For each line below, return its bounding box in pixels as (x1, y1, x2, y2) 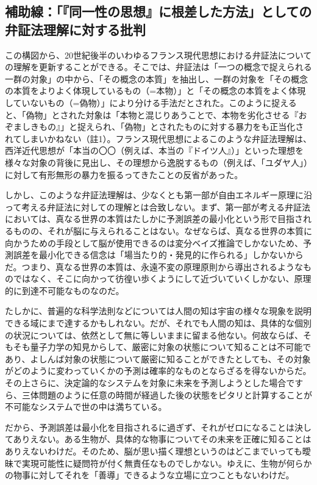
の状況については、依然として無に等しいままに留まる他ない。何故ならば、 (5, 328, 303, 341)
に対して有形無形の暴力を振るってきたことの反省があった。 (5, 168, 243, 181)
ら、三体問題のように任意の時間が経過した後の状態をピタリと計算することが (5, 388, 312, 401)
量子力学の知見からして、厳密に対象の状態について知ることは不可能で (30, 340, 312, 353)
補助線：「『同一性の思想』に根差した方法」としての (5, 2, 312, 21)
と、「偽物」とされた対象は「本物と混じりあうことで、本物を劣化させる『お (5, 108, 307, 121)
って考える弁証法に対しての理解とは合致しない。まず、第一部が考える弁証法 (5, 200, 311, 213)
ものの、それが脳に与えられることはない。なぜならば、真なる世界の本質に (13, 224, 312, 237)
